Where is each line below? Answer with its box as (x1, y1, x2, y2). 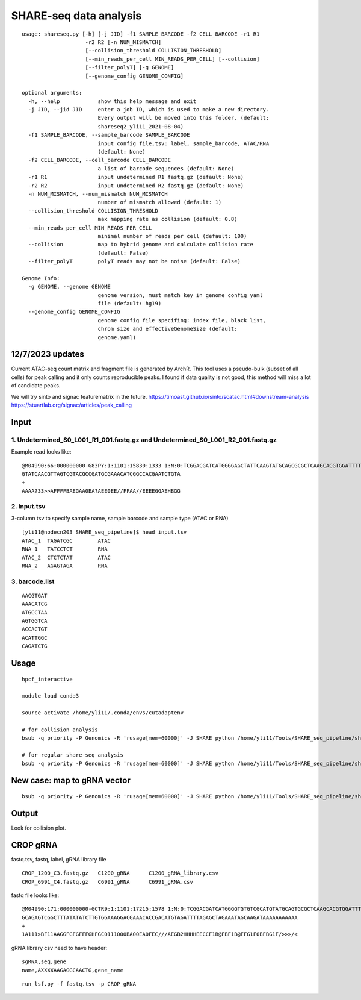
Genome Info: (22, 275, 60, 281)
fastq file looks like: (11, 892, 60, 899)
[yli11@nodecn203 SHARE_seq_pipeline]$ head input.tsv (22, 529, 187, 536)
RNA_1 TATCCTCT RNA (22, 546, 108, 552)
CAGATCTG (22, 643, 48, 650)
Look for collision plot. (11, 824, 66, 831)
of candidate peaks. (11, 382, 61, 389)
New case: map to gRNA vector (11, 775, 131, 786)
